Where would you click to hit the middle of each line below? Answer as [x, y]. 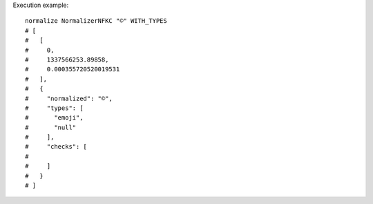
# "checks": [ [56, 147]
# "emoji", [54, 118]
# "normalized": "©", [69, 98]
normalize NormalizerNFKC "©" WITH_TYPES [96, 21]
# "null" [51, 127]
